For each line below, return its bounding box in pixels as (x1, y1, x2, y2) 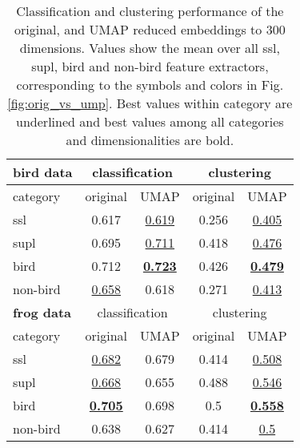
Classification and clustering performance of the (16, 2, 284, 20)
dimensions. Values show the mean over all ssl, (19, 38, 280, 57)
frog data (13, 303, 71, 321)
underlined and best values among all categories (16, 112, 284, 131)
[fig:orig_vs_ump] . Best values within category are (7, 94, 293, 112)
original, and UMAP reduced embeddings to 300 (14, 20, 286, 38)
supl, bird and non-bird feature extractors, (31, 57, 269, 75)
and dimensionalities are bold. (66, 131, 234, 149)
